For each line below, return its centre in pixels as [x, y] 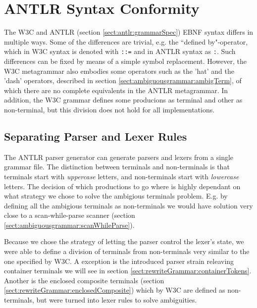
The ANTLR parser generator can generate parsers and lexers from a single [119, 157]
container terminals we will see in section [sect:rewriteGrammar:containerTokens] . [128, 271]
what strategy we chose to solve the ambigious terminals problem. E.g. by [116, 196]
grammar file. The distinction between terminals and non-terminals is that [117, 167]
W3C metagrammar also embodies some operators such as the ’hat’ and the [119, 71]
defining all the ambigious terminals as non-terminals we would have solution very [128, 205]
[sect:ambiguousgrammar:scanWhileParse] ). [69, 225]
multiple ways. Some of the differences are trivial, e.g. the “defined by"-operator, [126, 41]
